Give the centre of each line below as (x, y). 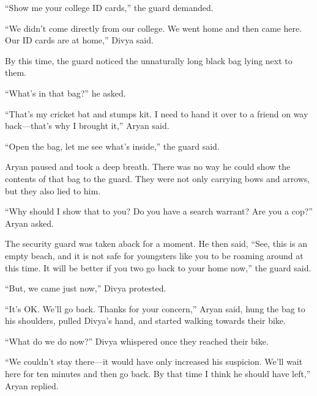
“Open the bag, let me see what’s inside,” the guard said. (112, 146)
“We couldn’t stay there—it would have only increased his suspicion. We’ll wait (154, 361)
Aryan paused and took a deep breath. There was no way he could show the (148, 167)
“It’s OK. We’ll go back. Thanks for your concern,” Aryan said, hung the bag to (155, 308)
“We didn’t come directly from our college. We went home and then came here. (154, 28)
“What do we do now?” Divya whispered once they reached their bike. (137, 341)
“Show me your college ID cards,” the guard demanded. (109, 7)
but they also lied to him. (53, 190)
